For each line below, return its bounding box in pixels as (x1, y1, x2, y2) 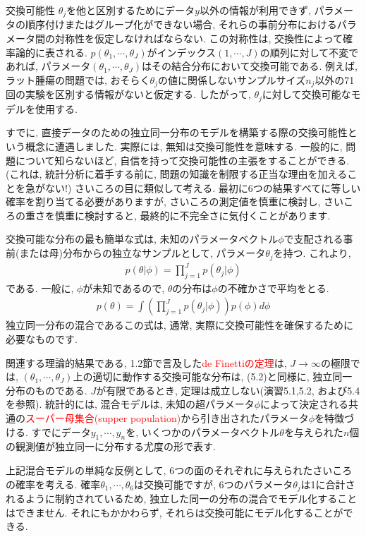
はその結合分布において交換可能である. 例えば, (142, 59, 358, 73)
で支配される (283, 231, 343, 246)
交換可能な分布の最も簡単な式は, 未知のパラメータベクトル (6, 231, 279, 246)
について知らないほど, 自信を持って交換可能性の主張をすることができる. (15, 152, 350, 167)
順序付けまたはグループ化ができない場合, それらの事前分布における (25, 17, 337, 32)
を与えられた (283, 424, 343, 439)
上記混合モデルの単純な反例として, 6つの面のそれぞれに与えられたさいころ (6, 463, 353, 478)
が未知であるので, (83, 280, 165, 295)
